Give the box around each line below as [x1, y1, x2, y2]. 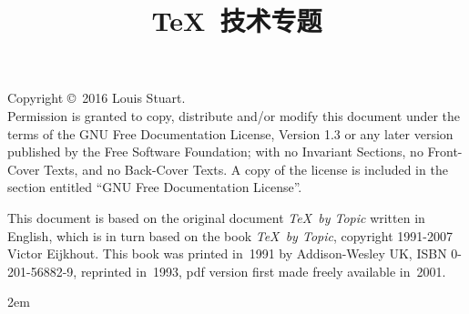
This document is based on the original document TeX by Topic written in [7, 208, 425, 227]
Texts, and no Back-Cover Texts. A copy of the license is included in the [44, 159, 448, 178]
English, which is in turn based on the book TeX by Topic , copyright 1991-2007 [7, 226, 454, 245]
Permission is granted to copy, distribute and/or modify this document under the [7, 106, 461, 125]
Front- [427, 142, 463, 161]
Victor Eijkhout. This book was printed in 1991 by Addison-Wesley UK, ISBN [7, 244, 447, 263]
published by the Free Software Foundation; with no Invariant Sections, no [7, 142, 423, 161]
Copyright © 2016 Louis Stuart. [7, 88, 186, 107]
